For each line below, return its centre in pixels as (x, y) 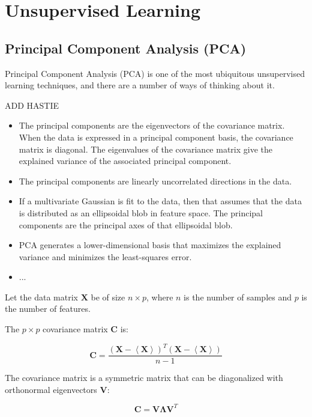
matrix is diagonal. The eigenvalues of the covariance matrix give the (145, 149)
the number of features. (48, 309)
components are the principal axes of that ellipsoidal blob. (126, 224)
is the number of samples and (238, 297)
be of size (108, 297)
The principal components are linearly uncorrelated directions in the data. (155, 181)
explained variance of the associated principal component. (125, 161)
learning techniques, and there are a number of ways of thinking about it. (140, 85)
